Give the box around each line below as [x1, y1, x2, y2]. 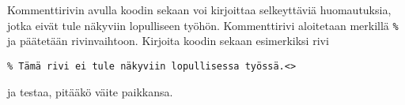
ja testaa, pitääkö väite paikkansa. [7, 83, 173, 99]
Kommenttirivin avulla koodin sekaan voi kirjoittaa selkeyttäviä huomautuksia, [7, 2, 392, 17]
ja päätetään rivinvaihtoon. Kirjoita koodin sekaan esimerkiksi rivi [7, 32, 329, 49]
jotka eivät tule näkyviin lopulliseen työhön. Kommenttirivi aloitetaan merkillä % [7, 17, 399, 33]
